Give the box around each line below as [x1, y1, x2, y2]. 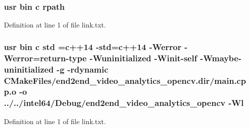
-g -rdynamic [56, 63, 108, 75]
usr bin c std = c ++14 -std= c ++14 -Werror [4, 40, 181, 52]
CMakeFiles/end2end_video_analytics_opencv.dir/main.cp [4, 74, 246, 86]
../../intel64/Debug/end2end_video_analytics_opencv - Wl [4, 97, 244, 109]
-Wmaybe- [200, 51, 242, 64]
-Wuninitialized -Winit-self [89, 51, 197, 64]
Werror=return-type [4, 51, 87, 64]
